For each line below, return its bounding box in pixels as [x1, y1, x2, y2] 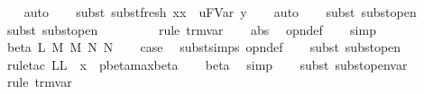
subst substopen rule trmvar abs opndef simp [6, 20, 376, 38]
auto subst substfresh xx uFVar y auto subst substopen [23, 3, 417, 21]
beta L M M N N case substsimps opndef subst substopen [6, 38, 401, 56]
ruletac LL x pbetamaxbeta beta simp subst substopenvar [6, 55, 408, 73]
